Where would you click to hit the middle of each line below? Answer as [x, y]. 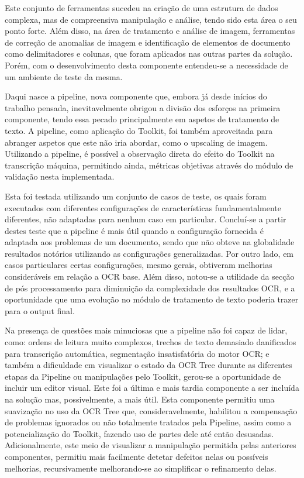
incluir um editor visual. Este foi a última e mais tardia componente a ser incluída [152, 388]
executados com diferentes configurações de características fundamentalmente [143, 207]
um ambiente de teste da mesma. [64, 76]
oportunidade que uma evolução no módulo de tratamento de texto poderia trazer [152, 299]
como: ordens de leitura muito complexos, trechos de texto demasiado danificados [151, 342]
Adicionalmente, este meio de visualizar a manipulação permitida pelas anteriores [151, 445]
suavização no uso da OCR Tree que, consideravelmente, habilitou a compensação [151, 410]
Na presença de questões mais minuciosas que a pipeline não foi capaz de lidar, [146, 330]
